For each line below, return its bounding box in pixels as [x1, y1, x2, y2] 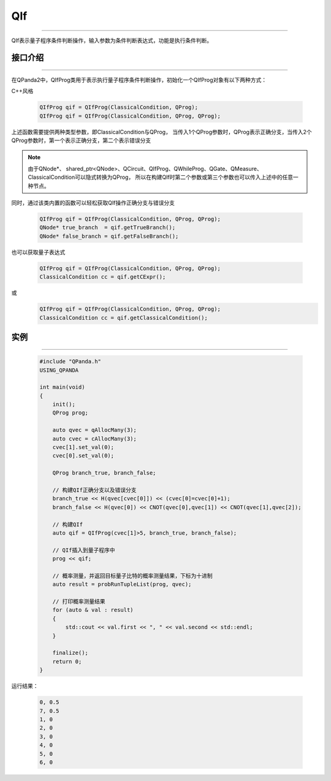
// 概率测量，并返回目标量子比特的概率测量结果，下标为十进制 [52, 572, 213, 579]
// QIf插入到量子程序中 [52, 546, 115, 554]
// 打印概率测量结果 [52, 598, 105, 605]
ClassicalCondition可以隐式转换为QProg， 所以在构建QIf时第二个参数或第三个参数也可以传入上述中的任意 [28, 173, 294, 181]
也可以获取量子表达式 [11, 248, 66, 255]
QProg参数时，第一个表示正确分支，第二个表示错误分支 [11, 137, 151, 144]
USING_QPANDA [39, 366, 79, 374]
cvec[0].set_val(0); [52, 452, 115, 459]
